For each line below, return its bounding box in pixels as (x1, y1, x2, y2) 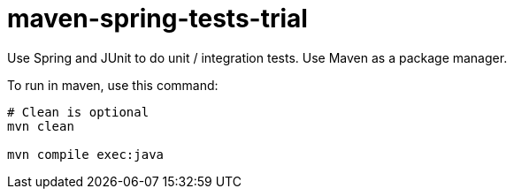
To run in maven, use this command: (7, 77, 219, 93)
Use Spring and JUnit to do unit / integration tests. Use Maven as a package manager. (7, 49, 508, 65)
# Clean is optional (7, 104, 150, 119)
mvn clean (7, 118, 74, 133)
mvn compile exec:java (7, 147, 165, 162)
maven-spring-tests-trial (7, 4, 308, 34)
